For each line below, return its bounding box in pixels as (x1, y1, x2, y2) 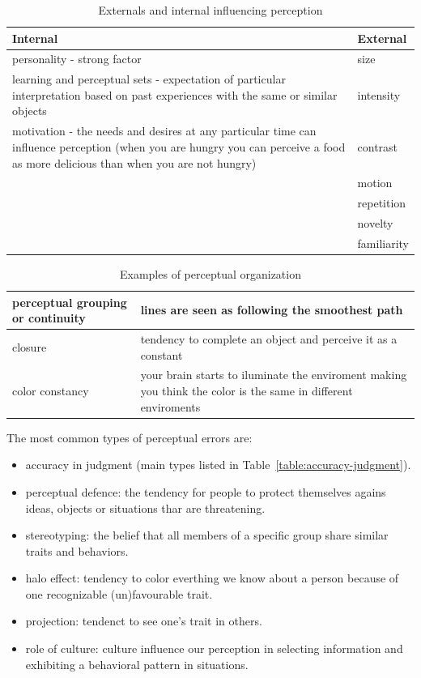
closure (12, 338, 47, 355)
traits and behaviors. (25, 542, 129, 559)
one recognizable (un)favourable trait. (25, 585, 213, 602)
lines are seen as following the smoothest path (140, 301, 403, 318)
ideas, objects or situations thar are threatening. (25, 499, 266, 516)
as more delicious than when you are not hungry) (12, 154, 257, 171)
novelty (357, 215, 393, 232)
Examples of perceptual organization (120, 265, 301, 282)
